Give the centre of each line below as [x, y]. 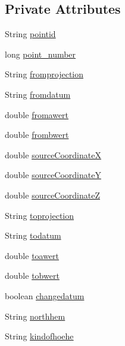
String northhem [35, 316]
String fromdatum [38, 94]
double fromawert [37, 114]
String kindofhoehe [39, 336]
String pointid [30, 34]
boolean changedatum [45, 295]
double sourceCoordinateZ [53, 195]
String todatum [33, 235]
